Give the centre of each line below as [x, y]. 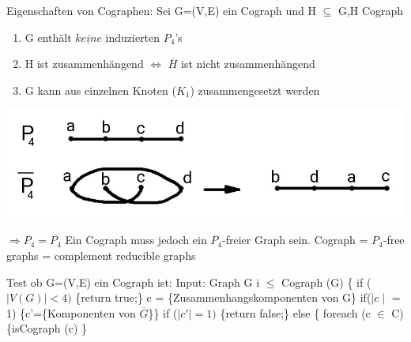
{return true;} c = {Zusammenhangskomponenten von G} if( [223, 297]
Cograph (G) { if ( [326, 282]
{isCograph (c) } [47, 328]
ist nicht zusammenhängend [248, 64]
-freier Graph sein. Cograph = [295, 240]
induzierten [133, 37]
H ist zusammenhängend [84, 64]
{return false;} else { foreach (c [295, 312]
